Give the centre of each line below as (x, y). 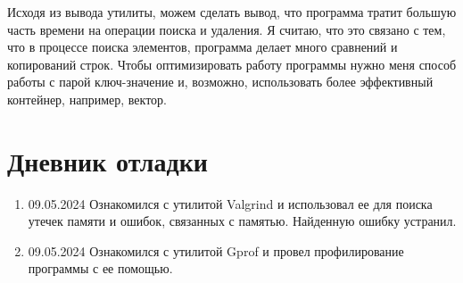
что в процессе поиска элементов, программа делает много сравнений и (203, 47)
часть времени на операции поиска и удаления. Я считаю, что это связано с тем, (227, 29)
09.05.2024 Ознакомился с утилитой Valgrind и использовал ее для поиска (230, 203)
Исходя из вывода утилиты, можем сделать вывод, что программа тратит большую (232, 12)
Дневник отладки (107, 160)
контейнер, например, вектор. (87, 99)
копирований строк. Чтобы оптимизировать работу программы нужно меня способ (232, 64)
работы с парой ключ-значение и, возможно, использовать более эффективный (220, 82)
